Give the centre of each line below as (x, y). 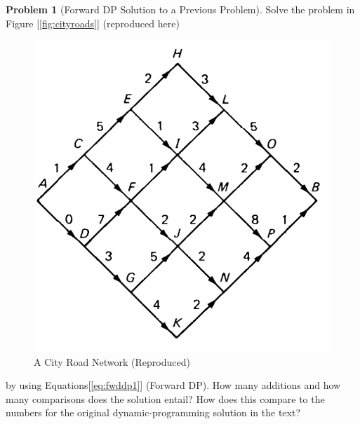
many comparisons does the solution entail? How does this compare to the (165, 398)
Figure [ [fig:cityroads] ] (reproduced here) (93, 23)
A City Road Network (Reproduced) (112, 361)
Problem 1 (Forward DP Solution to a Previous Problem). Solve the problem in (180, 9)
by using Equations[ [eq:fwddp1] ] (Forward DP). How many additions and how (173, 385)
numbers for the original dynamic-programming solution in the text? (153, 412)
